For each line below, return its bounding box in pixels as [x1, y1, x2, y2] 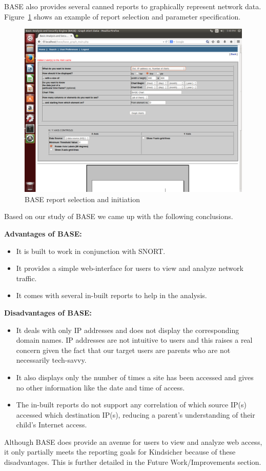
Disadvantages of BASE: [4, 307, 92, 318]
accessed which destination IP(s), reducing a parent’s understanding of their [16, 409, 255, 420]
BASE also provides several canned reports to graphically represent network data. [4, 1, 261, 11]
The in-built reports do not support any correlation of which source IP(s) [16, 399, 247, 410]
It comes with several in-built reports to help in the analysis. [16, 290, 207, 301]
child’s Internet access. [16, 419, 87, 430]
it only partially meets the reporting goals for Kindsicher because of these [4, 446, 236, 457]
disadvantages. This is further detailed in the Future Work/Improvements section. [4, 457, 261, 467]
